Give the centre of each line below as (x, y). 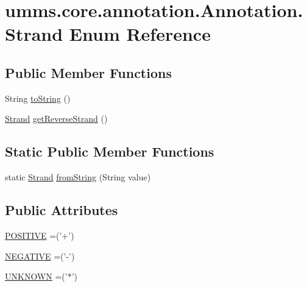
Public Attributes (62, 210)
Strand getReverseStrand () (56, 119)
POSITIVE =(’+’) (40, 235)
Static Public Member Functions (110, 151)
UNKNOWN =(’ (36, 276)
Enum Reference (140, 34)
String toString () (38, 98)
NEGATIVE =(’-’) (40, 256)
